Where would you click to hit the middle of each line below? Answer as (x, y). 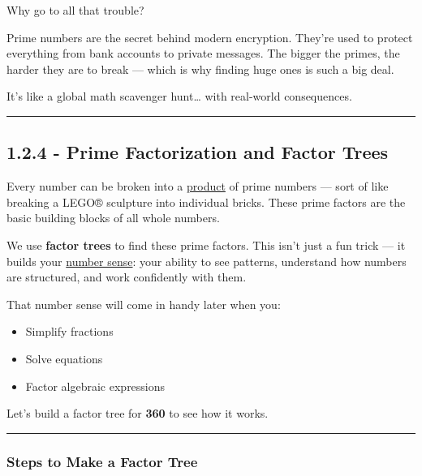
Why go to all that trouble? (75, 10)
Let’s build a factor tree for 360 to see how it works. (138, 413)
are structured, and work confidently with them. (127, 277)
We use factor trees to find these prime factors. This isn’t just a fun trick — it (206, 244)
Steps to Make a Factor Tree (102, 461)
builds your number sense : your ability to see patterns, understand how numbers (207, 261)
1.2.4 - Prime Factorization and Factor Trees (198, 152)
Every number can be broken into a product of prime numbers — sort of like (198, 186)
